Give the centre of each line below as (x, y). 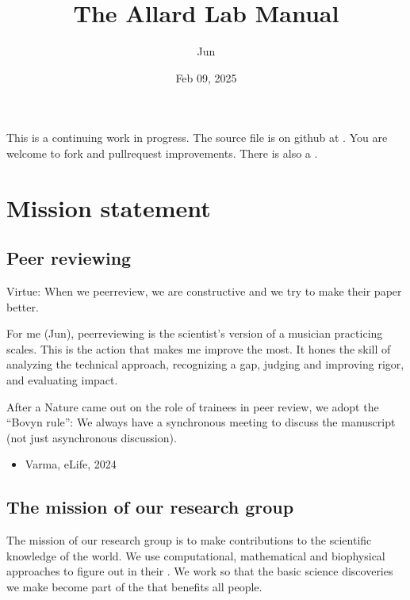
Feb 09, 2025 (206, 77)
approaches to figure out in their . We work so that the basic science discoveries (200, 571)
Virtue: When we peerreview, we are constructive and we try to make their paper (204, 291)
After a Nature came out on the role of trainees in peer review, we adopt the (193, 406)
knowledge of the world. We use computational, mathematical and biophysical (196, 555)
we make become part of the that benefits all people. (134, 587)
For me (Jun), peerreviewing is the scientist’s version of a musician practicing (195, 333)
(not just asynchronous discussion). (92, 437)
